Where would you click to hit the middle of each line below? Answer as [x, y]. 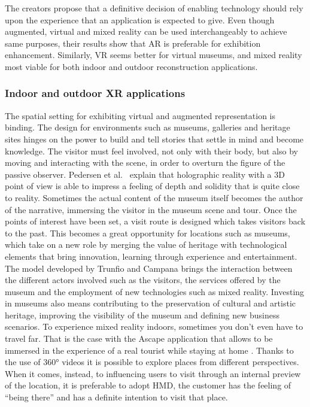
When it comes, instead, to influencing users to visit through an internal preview [153, 373]
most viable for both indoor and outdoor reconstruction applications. [131, 66]
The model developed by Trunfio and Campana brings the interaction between [149, 268]
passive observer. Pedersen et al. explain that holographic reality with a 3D [145, 174]
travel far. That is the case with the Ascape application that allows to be [139, 338]
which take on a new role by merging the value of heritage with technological [146, 244]
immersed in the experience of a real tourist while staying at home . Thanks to [149, 350]
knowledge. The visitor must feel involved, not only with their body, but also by [151, 151]
